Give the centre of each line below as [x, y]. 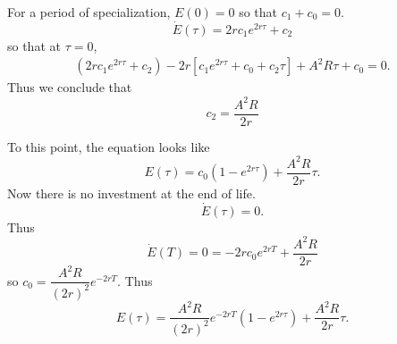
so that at [34, 45]
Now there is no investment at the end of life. [131, 193]
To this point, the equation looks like [109, 146]
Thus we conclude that [70, 87]
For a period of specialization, [89, 12]
